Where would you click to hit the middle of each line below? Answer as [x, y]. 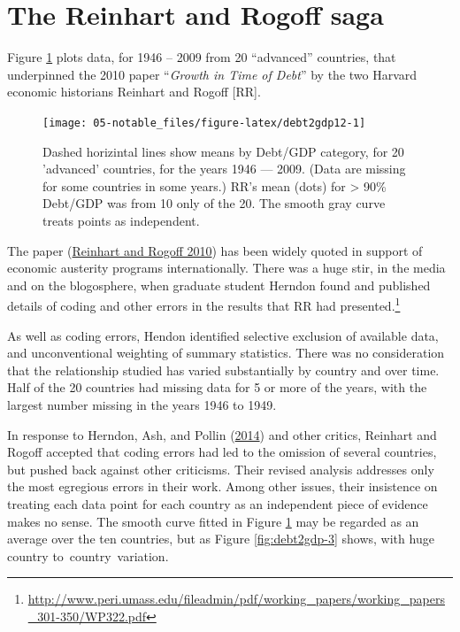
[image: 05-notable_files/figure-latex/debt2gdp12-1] [204, 123]
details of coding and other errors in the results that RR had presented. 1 [204, 304]
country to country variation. [88, 555]
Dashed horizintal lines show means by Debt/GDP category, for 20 [223, 151]
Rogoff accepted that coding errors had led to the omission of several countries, [222, 452]
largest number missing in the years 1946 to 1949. [142, 404]
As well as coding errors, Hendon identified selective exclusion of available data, [223, 335]
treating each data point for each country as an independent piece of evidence [218, 503]
